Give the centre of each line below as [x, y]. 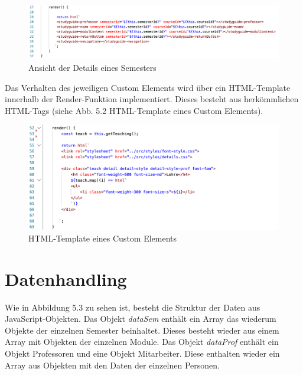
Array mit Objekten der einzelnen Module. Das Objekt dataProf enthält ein [142, 342]
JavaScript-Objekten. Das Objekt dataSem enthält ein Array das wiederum [141, 319]
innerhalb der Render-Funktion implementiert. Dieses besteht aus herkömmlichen [152, 99]
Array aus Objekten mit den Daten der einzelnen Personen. [112, 365]
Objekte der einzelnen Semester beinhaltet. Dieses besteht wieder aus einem [142, 330]
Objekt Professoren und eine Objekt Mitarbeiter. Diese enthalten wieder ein [142, 353]
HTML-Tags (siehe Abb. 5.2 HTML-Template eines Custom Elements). [134, 110]
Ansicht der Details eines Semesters [92, 67]
